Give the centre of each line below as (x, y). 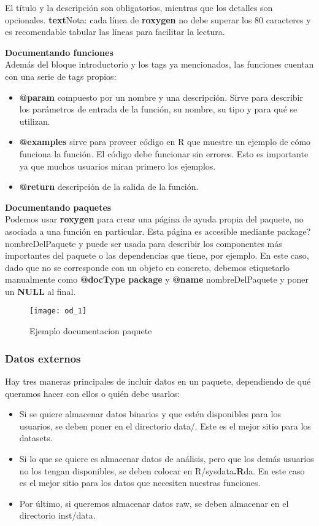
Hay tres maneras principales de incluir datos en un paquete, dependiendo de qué (158, 381)
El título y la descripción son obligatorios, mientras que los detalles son (139, 7)
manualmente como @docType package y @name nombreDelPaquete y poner (157, 279)
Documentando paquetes (58, 207)
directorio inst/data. (57, 515)
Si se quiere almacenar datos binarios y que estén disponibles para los (150, 414)
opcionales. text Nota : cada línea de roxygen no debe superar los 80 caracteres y (158, 19)
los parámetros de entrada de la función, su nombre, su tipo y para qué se (158, 109)
